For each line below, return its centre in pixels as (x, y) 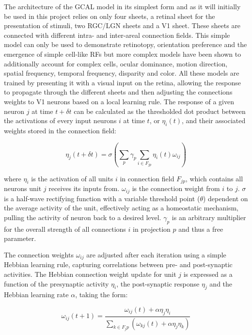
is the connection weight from (176, 188)
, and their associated (214, 120)
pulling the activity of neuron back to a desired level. (83, 217)
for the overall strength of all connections (65, 229)
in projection (152, 229)
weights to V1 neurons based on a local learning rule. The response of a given (119, 101)
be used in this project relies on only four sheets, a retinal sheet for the (110, 16)
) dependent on (225, 198)
